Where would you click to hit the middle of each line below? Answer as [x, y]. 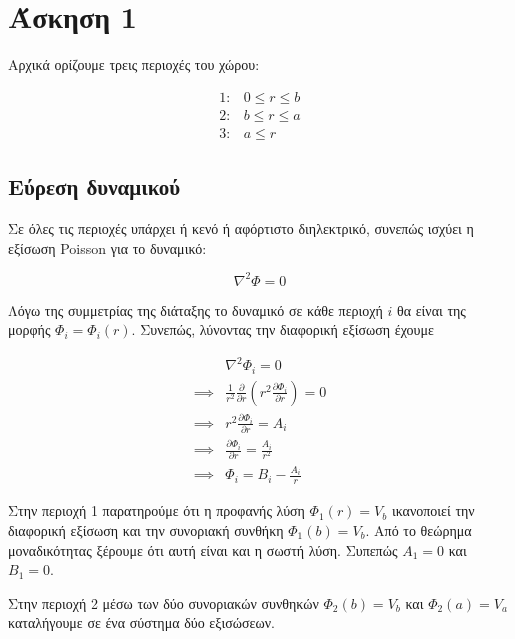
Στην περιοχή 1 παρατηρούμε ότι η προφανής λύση [156, 510]
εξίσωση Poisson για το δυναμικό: [107, 247]
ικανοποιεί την [433, 510]
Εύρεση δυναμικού [94, 186]
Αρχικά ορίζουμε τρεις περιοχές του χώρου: [134, 64]
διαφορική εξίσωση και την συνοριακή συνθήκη [146, 529]
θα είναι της [431, 309]
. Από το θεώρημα [418, 529]
